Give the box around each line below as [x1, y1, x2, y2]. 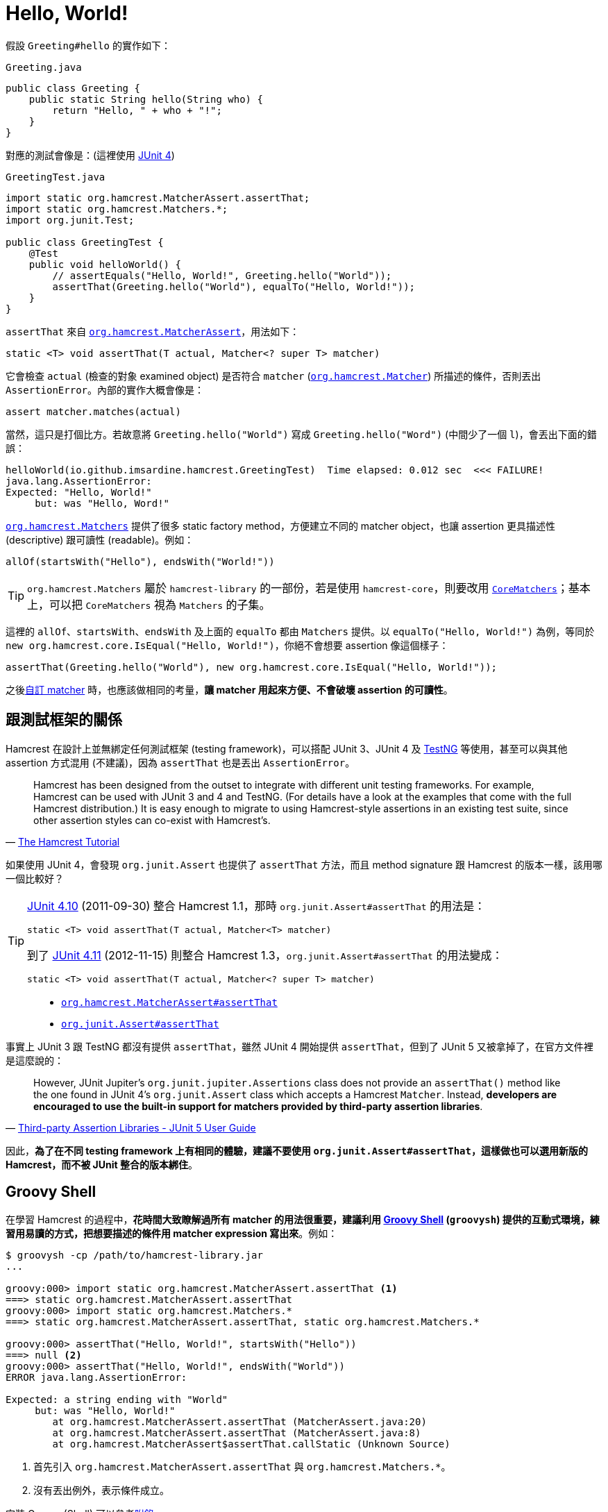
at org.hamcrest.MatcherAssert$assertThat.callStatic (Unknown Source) [52, 1438, 450, 1450]
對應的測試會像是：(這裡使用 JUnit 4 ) [6, 149, 175, 161]
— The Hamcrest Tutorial [6, 835, 120, 848]
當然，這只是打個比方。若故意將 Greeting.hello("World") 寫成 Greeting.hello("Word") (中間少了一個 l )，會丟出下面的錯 [6, 428, 597, 440]
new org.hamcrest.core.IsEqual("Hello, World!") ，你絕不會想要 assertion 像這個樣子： [6, 639, 449, 651]
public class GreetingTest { [6, 236, 164, 248]
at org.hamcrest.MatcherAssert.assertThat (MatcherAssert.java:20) [52, 1416, 427, 1428]
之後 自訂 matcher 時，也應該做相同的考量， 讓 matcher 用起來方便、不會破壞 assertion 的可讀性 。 [6, 683, 453, 696]
